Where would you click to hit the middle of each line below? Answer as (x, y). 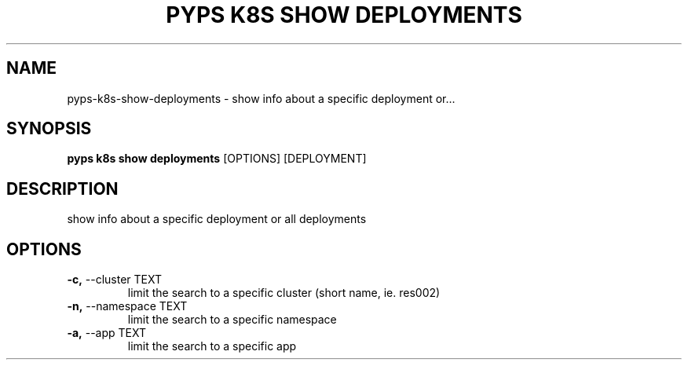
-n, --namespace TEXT (127, 306)
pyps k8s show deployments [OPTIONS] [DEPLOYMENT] (217, 159)
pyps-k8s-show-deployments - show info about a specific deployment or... (261, 98)
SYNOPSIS (49, 129)
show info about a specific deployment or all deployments (217, 219)
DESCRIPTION (62, 188)
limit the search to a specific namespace (232, 320)
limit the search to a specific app (212, 346)
